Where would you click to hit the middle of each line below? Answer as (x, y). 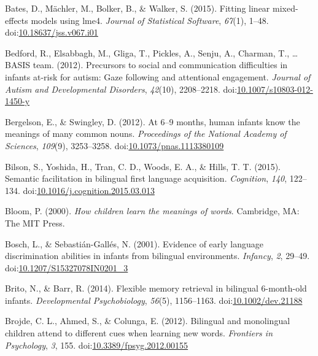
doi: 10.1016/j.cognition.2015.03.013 (89, 190)
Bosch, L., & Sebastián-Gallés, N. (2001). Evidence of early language (134, 243)
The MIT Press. (35, 222)
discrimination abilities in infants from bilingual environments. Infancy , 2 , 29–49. (157, 256)
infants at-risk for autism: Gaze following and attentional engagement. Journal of (158, 76)
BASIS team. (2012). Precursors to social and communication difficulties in (146, 65)
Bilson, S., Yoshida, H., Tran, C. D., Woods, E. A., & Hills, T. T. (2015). (143, 166)
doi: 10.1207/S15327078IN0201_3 (67, 267)
